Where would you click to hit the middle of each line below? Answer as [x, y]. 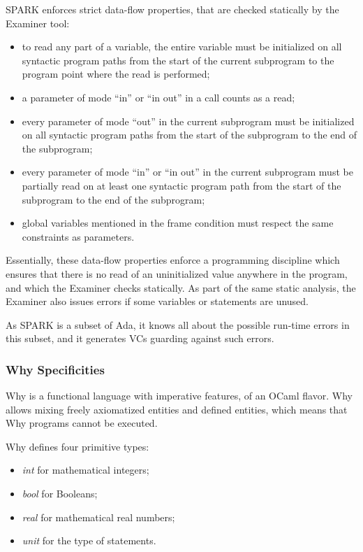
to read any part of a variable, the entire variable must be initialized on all [182, 47]
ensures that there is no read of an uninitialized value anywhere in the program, [177, 273]
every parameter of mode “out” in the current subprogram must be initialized [188, 121]
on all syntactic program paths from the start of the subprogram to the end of [190, 135]
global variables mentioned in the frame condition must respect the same [178, 223]
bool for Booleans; [60, 494]
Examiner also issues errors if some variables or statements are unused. [157, 301]
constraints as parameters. [78, 236]
